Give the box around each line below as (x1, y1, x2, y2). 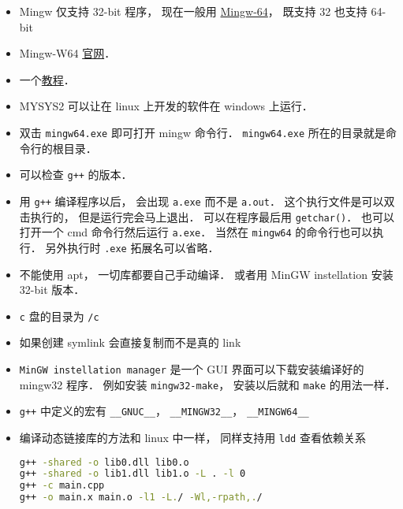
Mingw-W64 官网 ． (19, 45, 116, 61)
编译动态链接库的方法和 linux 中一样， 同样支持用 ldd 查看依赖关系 (19, 429, 366, 445)
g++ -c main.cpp (19, 480, 105, 492)
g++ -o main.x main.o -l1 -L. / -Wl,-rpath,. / (19, 492, 263, 503)
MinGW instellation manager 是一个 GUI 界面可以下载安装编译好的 (19, 360, 364, 377)
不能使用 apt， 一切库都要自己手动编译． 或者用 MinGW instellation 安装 (19, 266, 394, 282)
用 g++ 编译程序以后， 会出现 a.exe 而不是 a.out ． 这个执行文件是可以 (19, 192, 384, 209)
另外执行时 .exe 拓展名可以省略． (45, 239, 219, 255)
